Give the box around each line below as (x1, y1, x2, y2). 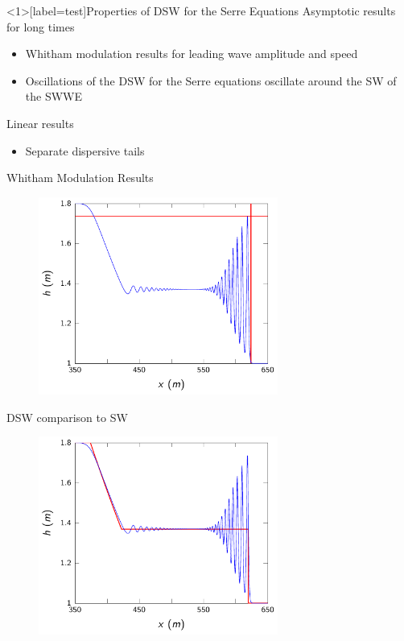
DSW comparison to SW (6, 408, 128, 425)
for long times (6, 18, 75, 35)
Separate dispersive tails (25, 142, 145, 159)
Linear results (6, 114, 74, 131)
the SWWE (25, 88, 83, 105)
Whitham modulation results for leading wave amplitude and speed (25, 45, 358, 62)
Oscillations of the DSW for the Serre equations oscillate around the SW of (25, 72, 397, 89)
